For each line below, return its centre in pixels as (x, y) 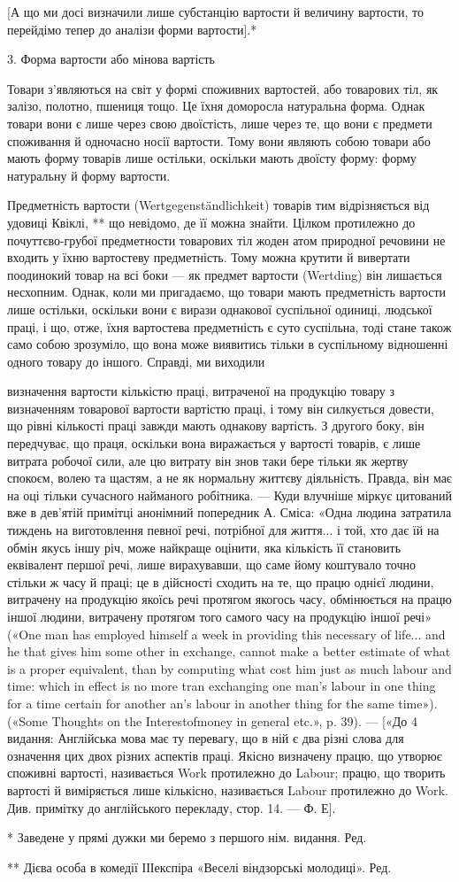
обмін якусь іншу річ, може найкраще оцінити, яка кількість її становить (204, 547)
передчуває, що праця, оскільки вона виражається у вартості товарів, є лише (214, 443)
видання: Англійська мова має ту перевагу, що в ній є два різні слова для (206, 738)
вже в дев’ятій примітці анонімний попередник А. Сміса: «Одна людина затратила (229, 512)
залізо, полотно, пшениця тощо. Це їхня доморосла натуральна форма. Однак (216, 106)
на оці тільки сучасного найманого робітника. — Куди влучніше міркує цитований (229, 495)
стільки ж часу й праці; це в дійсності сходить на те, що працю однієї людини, (221, 581)
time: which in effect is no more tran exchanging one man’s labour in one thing (222, 686)
